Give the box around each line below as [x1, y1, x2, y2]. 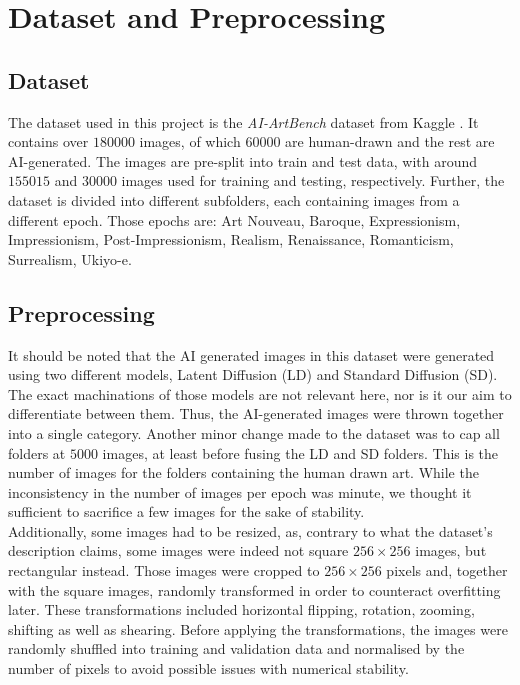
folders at [8, 442, 66, 463]
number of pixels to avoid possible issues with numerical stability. [8, 658, 409, 679]
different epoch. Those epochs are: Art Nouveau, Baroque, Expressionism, [8, 209, 461, 230]
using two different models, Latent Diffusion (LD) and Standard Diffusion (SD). [8, 364, 498, 385]
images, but [415, 540, 487, 561]
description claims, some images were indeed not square [8, 540, 349, 561]
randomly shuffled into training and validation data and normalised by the [8, 638, 465, 659]
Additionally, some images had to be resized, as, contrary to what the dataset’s [8, 520, 493, 541]
